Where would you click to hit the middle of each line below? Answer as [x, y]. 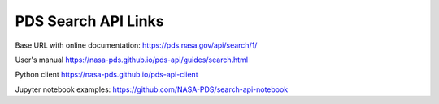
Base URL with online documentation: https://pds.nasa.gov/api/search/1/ [136, 45]
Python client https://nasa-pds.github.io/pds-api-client [106, 75]
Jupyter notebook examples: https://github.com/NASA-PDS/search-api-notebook [152, 89]
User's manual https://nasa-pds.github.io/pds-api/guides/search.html [131, 60]
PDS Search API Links [89, 21]
